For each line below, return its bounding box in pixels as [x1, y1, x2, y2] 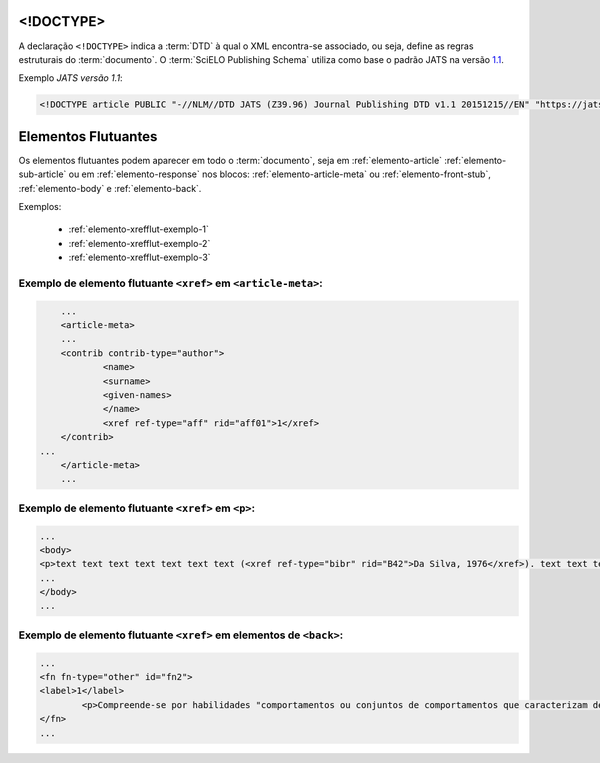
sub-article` [18, 168, 67, 180]
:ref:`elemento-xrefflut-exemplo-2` [68, 237, 211, 249]
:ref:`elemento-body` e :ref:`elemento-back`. [18, 182, 202, 194]
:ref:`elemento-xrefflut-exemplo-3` [68, 251, 211, 264]
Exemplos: [18, 200, 62, 212]
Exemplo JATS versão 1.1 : [18, 72, 124, 84]
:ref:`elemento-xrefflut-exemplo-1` [68, 223, 210, 235]
